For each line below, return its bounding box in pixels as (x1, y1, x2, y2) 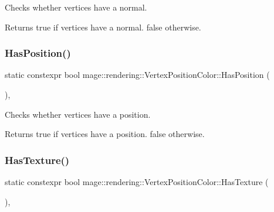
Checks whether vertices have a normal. (5, 1, 147, 13)
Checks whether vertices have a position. (5, 108, 151, 120)
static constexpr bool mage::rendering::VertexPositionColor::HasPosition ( (5, 69, 270, 81)
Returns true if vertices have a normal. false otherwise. (5, 20, 201, 33)
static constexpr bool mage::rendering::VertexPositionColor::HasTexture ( (5, 176, 269, 187)
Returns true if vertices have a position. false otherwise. (5, 128, 205, 140)
